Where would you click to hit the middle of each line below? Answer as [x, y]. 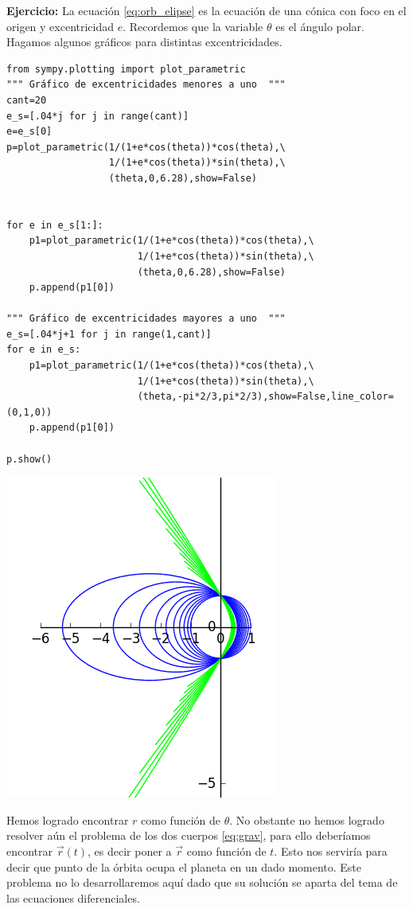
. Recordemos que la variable [193, 26]
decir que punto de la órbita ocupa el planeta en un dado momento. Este [184, 866]
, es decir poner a [130, 851]
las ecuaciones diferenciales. [73, 897]
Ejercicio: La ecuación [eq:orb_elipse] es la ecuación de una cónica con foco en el [206, 10]
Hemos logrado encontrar [68, 819]
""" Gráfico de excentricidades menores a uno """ [146, 85]
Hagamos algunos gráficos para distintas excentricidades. [144, 42]
